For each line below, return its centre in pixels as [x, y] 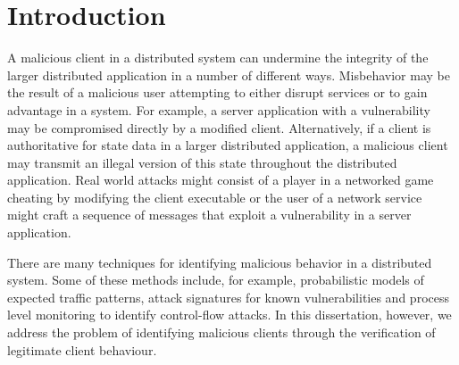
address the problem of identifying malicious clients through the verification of [221, 332]
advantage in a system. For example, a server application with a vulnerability [219, 109]
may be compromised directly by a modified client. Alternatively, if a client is [219, 127]
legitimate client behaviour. [82, 349]
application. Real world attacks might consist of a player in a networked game [221, 180]
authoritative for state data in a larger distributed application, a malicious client [228, 145]
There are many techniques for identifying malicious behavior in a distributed [220, 262]
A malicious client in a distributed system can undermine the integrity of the [218, 58]
